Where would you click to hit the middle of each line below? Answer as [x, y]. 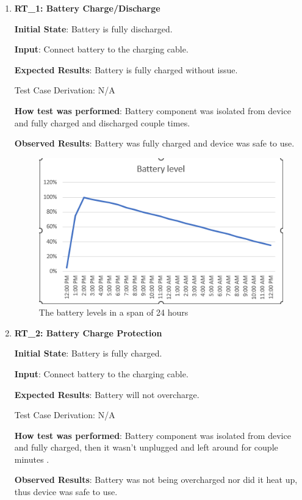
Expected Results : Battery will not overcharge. [107, 394]
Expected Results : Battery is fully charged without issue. [126, 69]
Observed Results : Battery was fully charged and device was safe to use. [154, 143]
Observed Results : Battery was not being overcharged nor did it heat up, [156, 480]
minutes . [32, 459]
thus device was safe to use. [66, 492]
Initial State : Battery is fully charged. [88, 353]
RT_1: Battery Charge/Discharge [87, 8]
